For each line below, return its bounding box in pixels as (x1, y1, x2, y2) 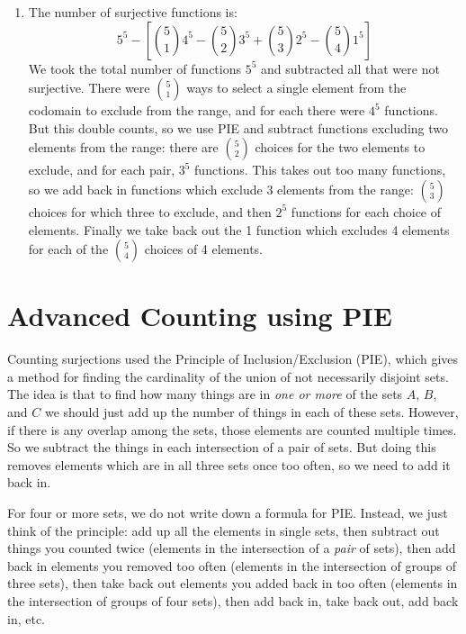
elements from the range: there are (28, 138, 219, 157)
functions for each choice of (291, 202, 442, 221)
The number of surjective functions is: (28, 3, 237, 21)
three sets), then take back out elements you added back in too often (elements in (7, 574, 458, 593)
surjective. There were (28, 78, 150, 97)
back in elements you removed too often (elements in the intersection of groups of (7, 556, 456, 575)
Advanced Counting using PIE (7, 297, 392, 334)
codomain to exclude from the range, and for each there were (28, 101, 365, 120)
